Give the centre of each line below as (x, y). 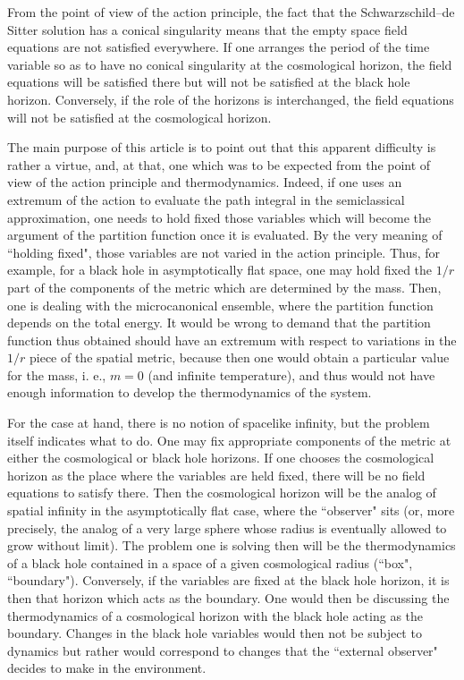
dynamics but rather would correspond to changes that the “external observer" (223, 650)
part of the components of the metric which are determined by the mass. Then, (224, 287)
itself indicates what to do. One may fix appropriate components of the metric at (229, 440)
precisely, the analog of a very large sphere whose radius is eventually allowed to (227, 527)
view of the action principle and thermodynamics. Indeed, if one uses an (205, 182)
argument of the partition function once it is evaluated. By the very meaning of (225, 235)
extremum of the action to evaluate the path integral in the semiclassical (206, 199)
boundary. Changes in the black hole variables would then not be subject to (215, 633)
